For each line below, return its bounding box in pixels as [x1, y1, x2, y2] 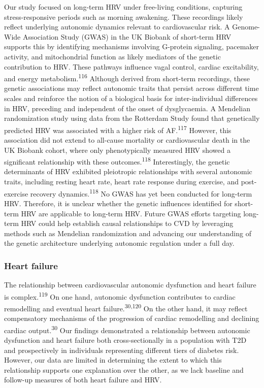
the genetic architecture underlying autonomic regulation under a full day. [4, 238, 235, 248]
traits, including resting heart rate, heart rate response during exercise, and [4, 176, 239, 187]
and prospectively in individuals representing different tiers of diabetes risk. [4, 344, 239, 355]
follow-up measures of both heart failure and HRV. [4, 374, 162, 385]
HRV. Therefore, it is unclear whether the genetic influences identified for [4, 198, 233, 208]
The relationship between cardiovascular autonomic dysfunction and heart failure [4, 279, 256, 290]
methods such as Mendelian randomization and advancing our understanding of [4, 228, 251, 238]
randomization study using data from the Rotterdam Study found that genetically [4, 113, 260, 123]
